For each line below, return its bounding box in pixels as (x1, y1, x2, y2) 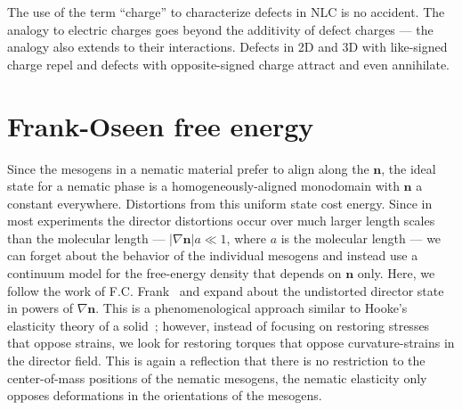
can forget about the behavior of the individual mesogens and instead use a (7, 246, 418, 265)
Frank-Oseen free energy (7, 107, 314, 143)
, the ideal (381, 159, 436, 177)
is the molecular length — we (280, 228, 442, 247)
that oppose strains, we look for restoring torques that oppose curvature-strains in (7, 333, 455, 352)
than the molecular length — (7, 228, 166, 247)
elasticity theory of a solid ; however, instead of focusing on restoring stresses (7, 316, 430, 334)
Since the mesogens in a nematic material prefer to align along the (7, 159, 369, 177)
